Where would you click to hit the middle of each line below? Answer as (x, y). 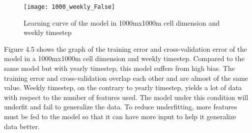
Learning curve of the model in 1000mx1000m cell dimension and (122, 22)
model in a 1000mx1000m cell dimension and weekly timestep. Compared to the (124, 58)
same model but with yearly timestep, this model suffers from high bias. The (119, 68)
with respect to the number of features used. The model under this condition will (126, 97)
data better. (22, 126)
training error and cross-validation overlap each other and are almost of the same (126, 78)
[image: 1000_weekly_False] (70, 7)
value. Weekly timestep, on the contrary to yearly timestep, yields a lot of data (123, 87)
